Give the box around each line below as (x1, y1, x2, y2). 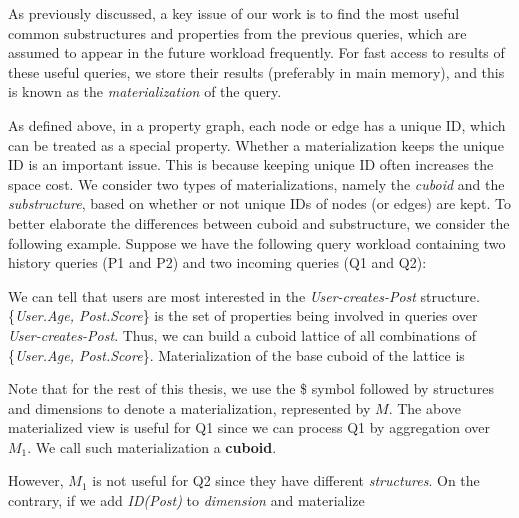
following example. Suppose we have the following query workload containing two (8, 232, 506, 253)
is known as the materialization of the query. (8, 81, 282, 102)
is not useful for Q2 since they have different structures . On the (92, 470, 480, 491)
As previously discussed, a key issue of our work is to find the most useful (8, 3, 460, 23)
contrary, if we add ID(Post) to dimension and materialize (8, 490, 365, 511)
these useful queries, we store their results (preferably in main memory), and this (8, 61, 505, 82)
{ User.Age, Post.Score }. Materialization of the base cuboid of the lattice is (8, 344, 465, 365)
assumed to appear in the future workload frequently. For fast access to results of (8, 42, 505, 63)
